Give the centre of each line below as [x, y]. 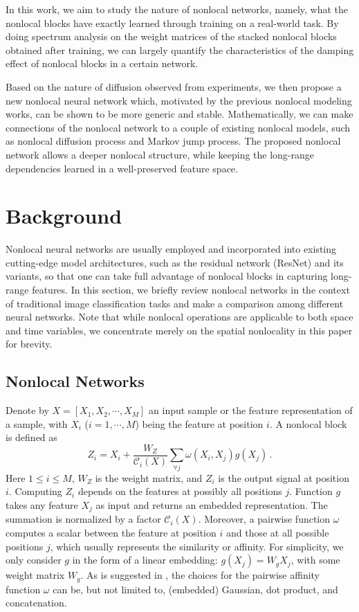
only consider [34, 560]
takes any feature [42, 504]
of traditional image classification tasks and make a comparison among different [175, 303]
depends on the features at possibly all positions [180, 491]
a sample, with [37, 423]
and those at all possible [277, 533]
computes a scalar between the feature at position [111, 533]
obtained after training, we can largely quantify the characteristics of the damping [180, 49]
